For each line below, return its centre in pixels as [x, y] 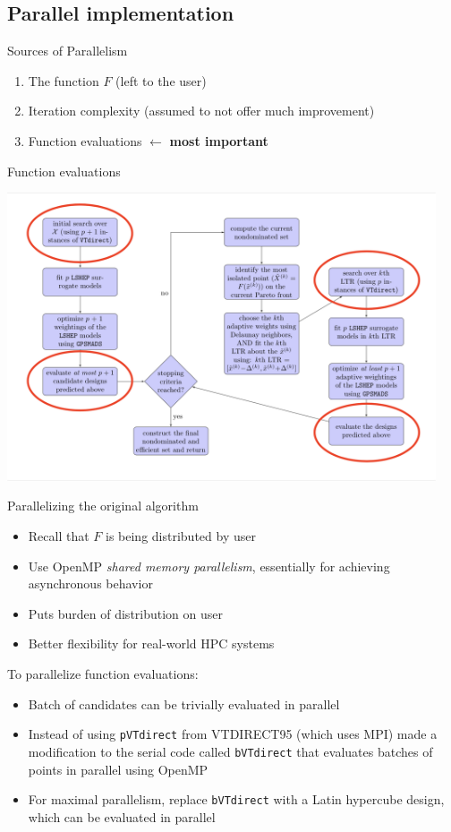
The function [64, 80]
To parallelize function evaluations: [103, 674]
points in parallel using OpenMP [118, 769]
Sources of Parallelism [68, 51]
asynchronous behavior [90, 583]
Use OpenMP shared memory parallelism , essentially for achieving [209, 566]
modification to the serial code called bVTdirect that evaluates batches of [230, 751]
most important [219, 140]
